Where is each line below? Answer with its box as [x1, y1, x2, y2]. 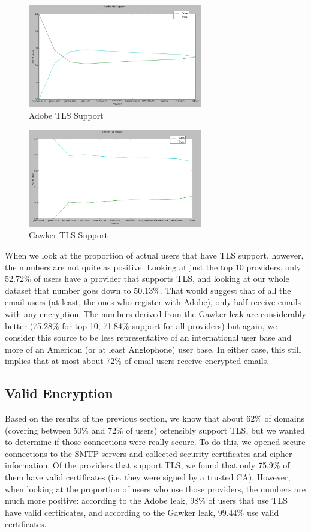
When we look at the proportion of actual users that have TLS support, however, [5, 248, 304, 261]
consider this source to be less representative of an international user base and [5, 331, 292, 344]
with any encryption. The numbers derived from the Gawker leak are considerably [5, 307, 306, 320]
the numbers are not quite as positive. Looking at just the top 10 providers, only [5, 260, 301, 273]
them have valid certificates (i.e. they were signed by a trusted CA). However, [5, 471, 291, 483]
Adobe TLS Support [29, 109, 104, 122]
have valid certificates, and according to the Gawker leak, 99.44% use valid [5, 506, 279, 518]
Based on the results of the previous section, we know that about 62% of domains [5, 412, 305, 425]
